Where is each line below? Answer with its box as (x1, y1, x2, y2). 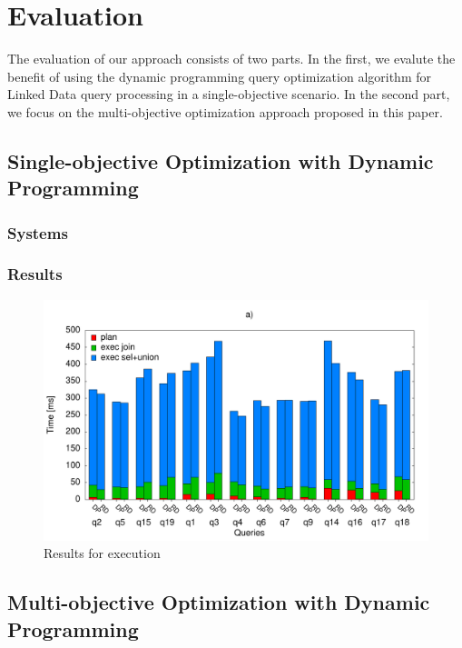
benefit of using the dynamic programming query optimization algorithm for (7, 66, 431, 85)
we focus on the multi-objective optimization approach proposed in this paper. (7, 102, 443, 121)
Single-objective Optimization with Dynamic (7, 146, 434, 174)
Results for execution (44, 543, 161, 563)
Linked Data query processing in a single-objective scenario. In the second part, (7, 85, 450, 104)
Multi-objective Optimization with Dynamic (7, 588, 430, 616)
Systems (7, 221, 68, 244)
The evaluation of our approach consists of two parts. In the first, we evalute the (7, 49, 456, 68)
